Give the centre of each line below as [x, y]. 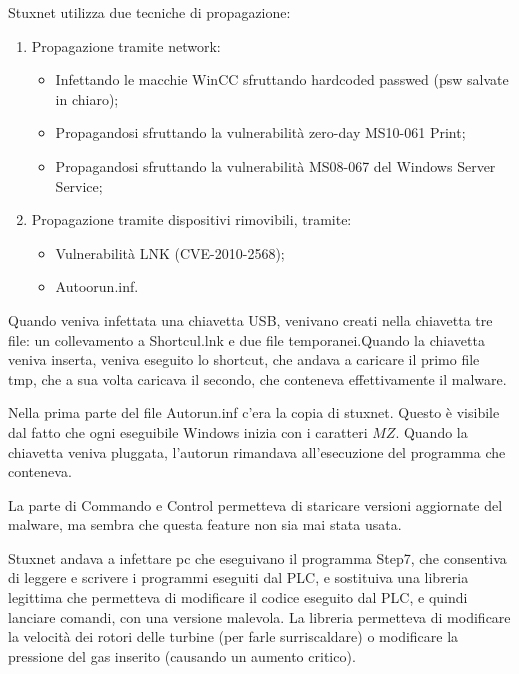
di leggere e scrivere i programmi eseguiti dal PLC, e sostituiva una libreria [238, 577]
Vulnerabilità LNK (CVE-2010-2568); [170, 252]
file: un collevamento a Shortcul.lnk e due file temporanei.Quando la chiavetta [246, 339]
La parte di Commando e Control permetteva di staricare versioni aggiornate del [255, 504]
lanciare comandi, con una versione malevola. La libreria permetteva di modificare [259, 616]
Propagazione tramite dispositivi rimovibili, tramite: [191, 219]
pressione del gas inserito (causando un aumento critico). [182, 655]
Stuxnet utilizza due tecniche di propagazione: [149, 12]
